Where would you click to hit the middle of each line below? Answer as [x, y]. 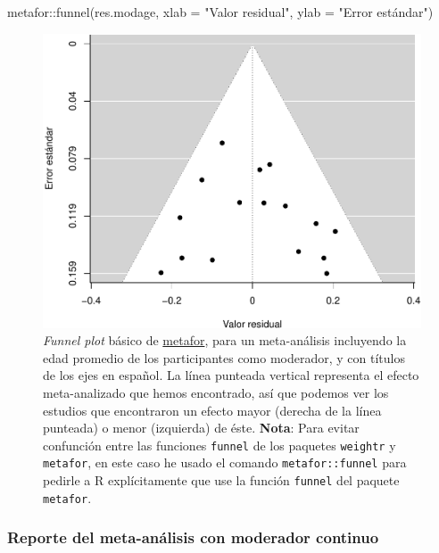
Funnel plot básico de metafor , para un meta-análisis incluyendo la [225, 340]
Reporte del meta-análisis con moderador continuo [193, 537]
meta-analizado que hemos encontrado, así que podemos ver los [216, 392]
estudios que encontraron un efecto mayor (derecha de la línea [212, 410]
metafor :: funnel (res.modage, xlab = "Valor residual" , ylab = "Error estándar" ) [220, 12]
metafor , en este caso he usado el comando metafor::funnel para [225, 462]
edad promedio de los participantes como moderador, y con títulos [224, 357]
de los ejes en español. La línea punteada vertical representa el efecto [231, 375]
